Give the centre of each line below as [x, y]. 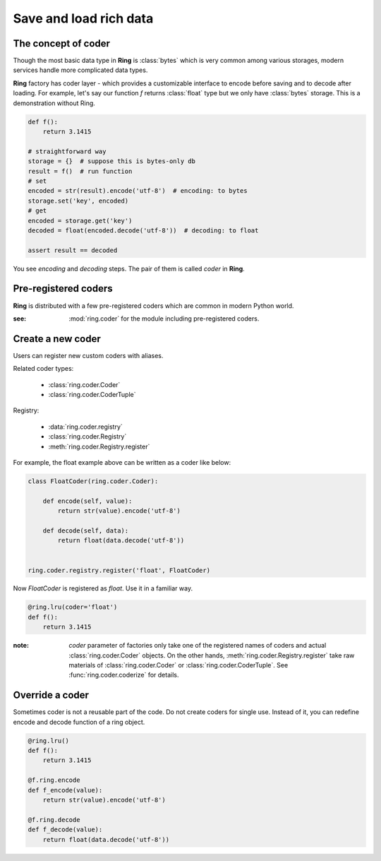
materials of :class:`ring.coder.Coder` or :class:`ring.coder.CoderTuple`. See [179, 665]
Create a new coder [57, 339]
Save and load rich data [83, 18]
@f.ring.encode [54, 780]
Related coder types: [43, 369]
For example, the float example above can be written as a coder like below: [122, 462]
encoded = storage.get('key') [80, 220]
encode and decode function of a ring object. [79, 722]
